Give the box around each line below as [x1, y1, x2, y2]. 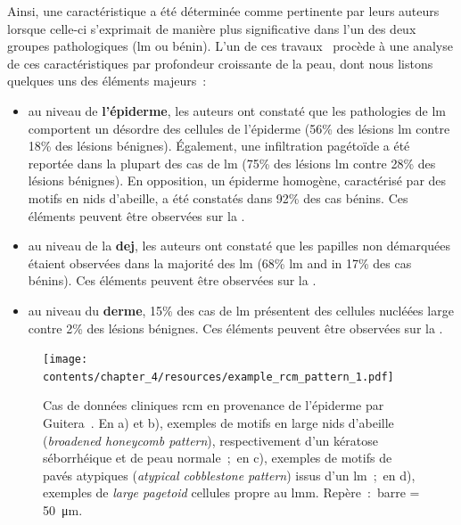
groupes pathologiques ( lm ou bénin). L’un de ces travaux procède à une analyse [7, 37, 453, 55]
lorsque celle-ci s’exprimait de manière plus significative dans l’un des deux [7, 19, 416, 37]
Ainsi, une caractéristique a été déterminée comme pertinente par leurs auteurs [7, 2, 440, 20]
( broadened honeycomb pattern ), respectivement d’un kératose [43, 431, 378, 449]
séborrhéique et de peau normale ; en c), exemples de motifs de [43, 448, 392, 467]
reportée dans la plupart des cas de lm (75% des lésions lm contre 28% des [28, 153, 436, 172]
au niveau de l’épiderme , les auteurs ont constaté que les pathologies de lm [28, 101, 447, 119]
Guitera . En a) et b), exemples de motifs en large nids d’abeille [43, 414, 394, 431]
